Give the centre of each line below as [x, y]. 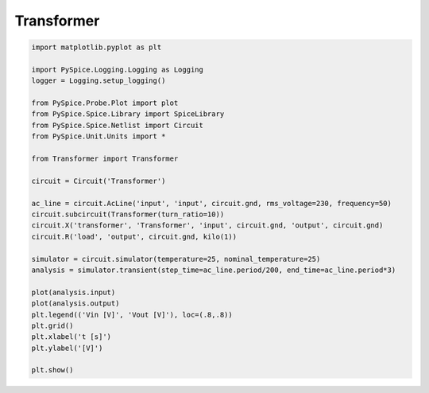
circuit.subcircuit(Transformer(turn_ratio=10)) [128, 214]
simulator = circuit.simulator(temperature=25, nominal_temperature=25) [176, 259]
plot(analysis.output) [75, 304]
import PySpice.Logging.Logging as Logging [118, 69]
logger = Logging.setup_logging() [99, 81]
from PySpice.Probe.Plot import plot [105, 103]
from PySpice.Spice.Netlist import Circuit [118, 125]
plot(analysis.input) [73, 292]
